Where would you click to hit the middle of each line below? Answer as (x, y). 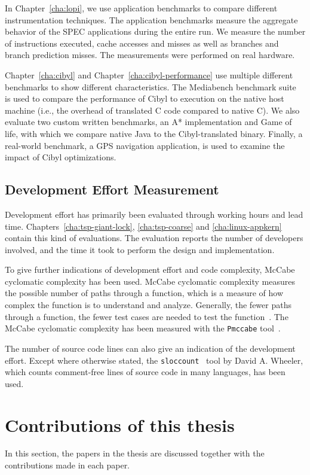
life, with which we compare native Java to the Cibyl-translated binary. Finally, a (154, 133)
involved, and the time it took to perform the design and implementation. (140, 249)
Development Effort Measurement (112, 189)
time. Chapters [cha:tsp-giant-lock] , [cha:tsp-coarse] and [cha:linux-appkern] (143, 226)
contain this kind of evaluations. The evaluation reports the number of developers (154, 238)
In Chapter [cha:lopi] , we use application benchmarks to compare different (141, 8)
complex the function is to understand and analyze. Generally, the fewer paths (148, 305)
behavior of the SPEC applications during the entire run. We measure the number (155, 31)
